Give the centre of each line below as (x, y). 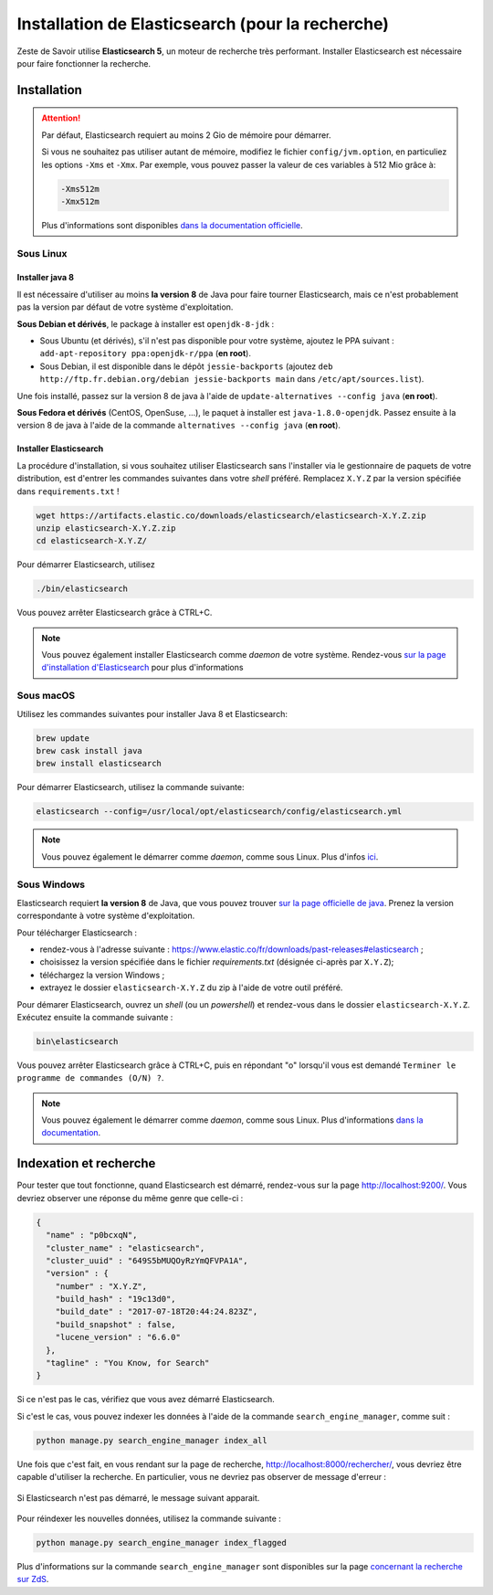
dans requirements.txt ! (68, 491)
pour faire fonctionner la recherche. (84, 63)
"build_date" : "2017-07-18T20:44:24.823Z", (157, 1312)
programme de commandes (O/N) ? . (90, 1078)
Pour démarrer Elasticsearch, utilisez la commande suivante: (131, 787)
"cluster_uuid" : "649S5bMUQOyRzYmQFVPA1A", (147, 1260)
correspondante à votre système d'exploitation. (106, 916)
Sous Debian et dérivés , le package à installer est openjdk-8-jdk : (146, 323)
